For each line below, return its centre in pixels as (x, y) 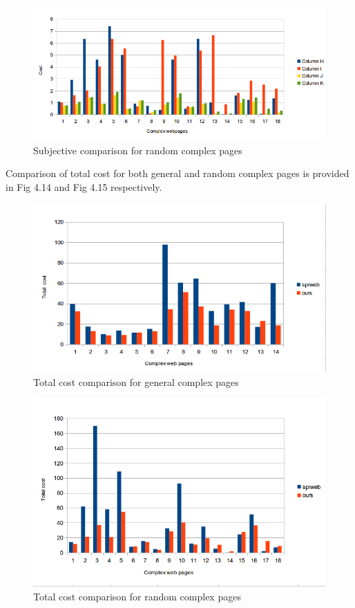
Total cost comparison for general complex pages (136, 381)
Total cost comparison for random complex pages (137, 596)
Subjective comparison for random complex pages (138, 150)
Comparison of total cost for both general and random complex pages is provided (177, 173)
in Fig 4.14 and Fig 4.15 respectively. (84, 186)
